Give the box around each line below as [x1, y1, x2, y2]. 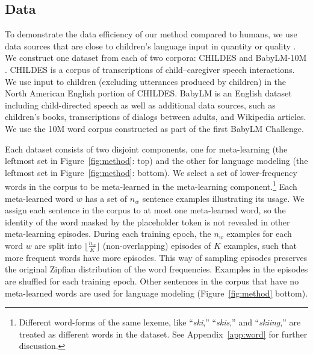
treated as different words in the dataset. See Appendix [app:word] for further [19, 327, 308, 340]
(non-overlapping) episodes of [102, 239, 211, 251]
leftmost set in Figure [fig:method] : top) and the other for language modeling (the [5, 154, 308, 167]
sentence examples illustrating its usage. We [142, 192, 305, 204]
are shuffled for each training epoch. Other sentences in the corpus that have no [5, 274, 299, 287]
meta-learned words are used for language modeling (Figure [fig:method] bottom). [5, 286, 308, 299]
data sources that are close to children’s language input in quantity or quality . [5, 39, 296, 52]
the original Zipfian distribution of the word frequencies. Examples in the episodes [5, 263, 308, 275]
